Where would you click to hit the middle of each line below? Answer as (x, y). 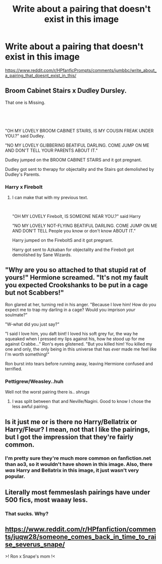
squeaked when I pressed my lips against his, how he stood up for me (75, 339)
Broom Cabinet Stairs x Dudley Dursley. (66, 91)
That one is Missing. (25, 102)
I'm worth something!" (27, 354)
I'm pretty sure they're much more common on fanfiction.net (78, 458)
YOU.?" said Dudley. (25, 136)
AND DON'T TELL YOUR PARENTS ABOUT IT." (51, 150)
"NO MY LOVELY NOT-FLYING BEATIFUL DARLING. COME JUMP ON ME (85, 226)
